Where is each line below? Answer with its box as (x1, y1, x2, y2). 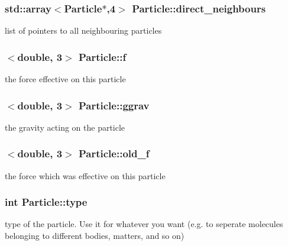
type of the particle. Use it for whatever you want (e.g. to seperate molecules (5, 218, 283, 230)
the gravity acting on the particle (5, 121, 125, 133)
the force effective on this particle (5, 73, 126, 85)
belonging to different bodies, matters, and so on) (5, 229, 185, 242)
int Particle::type (5, 195, 88, 209)
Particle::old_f (78, 146, 150, 161)
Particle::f (78, 49, 127, 64)
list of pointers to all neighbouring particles (5, 24, 162, 37)
